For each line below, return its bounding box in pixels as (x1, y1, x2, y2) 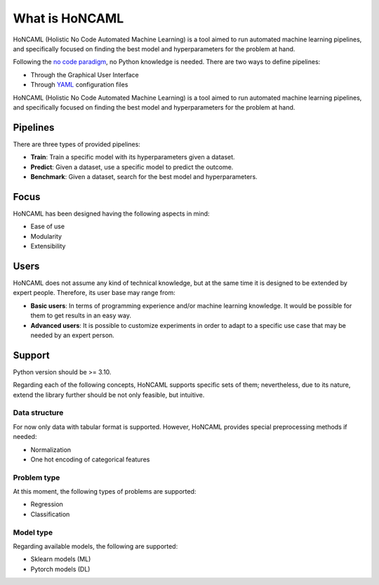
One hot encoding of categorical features (30, 455, 150, 464)
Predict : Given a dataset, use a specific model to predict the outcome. (30, 162, 234, 171)
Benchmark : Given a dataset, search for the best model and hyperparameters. (30, 172, 258, 180)
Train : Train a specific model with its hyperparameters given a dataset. (30, 153, 235, 162)
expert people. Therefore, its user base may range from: (13, 289, 175, 297)
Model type (13, 527, 53, 537)
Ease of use (30, 222, 65, 231)
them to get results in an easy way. (30, 311, 131, 320)
